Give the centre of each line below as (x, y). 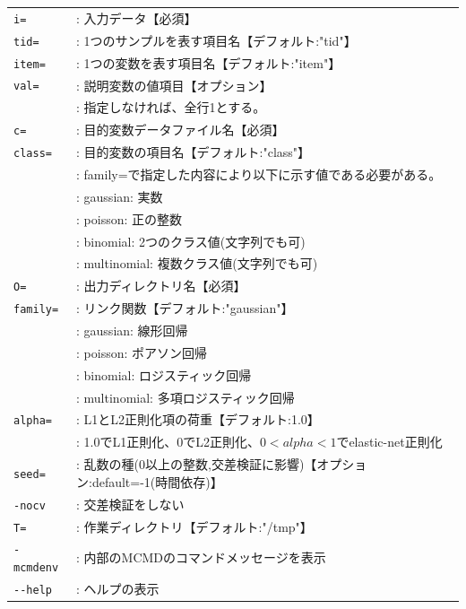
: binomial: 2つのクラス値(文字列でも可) (191, 241)
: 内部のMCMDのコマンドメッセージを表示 (201, 557)
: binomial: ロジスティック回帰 (164, 374)
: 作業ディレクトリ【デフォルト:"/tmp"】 (194, 526)
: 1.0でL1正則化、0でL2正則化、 (168, 442)
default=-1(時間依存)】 (157, 481)
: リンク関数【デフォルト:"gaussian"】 (185, 308)
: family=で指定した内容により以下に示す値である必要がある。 (259, 174)
